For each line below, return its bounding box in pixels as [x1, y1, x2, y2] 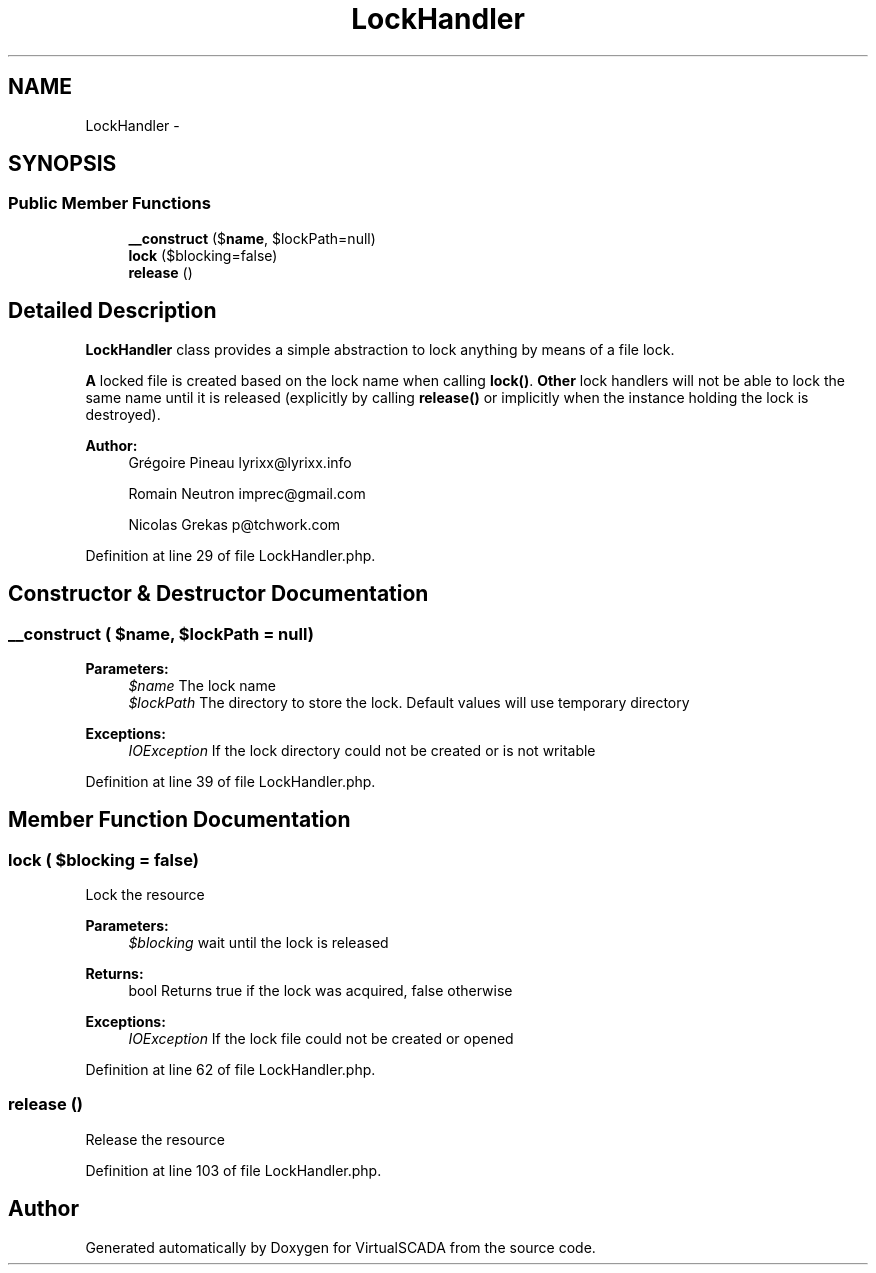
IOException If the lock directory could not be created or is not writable [128, 741, 596, 759]
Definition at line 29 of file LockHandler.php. [85, 546, 376, 564]
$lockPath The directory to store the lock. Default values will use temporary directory [128, 693, 690, 711]
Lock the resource [85, 886, 205, 904]
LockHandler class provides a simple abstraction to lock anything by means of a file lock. [85, 340, 675, 358]
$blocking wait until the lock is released [128, 934, 389, 952]
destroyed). [85, 405, 161, 423]
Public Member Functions [8, 193, 211, 214]
